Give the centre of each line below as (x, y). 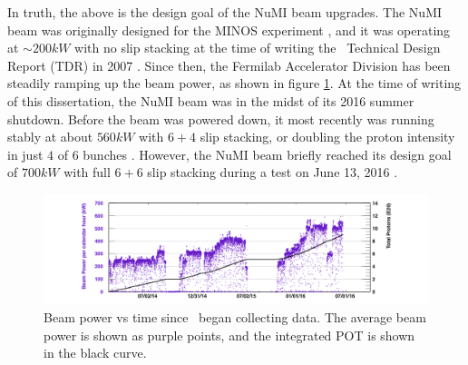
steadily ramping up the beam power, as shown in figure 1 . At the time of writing (234, 83)
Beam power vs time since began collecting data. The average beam (235, 317)
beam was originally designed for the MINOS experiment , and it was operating (229, 30)
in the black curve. (95, 353)
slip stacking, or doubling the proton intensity (327, 137)
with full (87, 172)
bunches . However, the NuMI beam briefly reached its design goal (267, 154)
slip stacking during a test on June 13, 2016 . (273, 172)
